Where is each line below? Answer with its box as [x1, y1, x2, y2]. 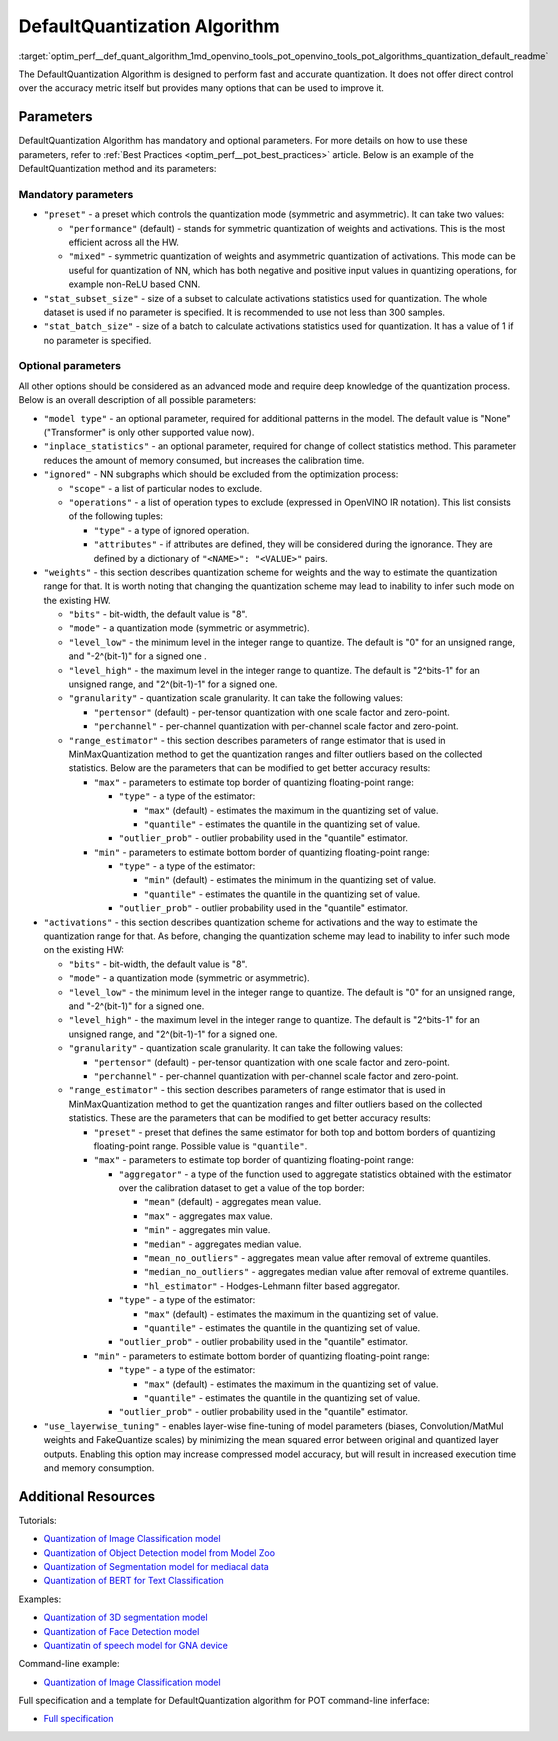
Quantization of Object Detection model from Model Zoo [43, 1546, 275, 1559]
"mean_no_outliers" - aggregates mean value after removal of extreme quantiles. [143, 1252, 492, 1264]
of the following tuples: [68, 510, 164, 522]
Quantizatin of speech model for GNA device [43, 1639, 229, 1651]
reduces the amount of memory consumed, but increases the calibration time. [43, 454, 365, 466]
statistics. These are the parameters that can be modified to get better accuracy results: [68, 1112, 432, 1124]
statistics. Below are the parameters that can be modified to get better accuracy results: [68, 762, 431, 774]
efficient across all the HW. [68, 236, 180, 248]
